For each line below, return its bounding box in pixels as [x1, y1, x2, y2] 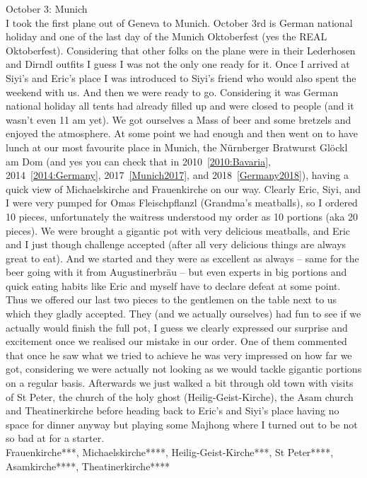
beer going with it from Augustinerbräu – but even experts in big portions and [6, 264, 347, 279]
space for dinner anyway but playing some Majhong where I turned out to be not [6, 416, 358, 431]
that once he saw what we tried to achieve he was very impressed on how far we [6, 347, 352, 362]
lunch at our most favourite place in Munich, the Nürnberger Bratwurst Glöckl [6, 139, 348, 154]
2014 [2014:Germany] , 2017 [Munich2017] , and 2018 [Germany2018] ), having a [6, 168, 349, 182]
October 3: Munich [6, 1, 88, 16]
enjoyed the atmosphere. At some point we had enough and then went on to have [6, 126, 358, 141]
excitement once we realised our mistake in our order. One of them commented [6, 334, 347, 349]
